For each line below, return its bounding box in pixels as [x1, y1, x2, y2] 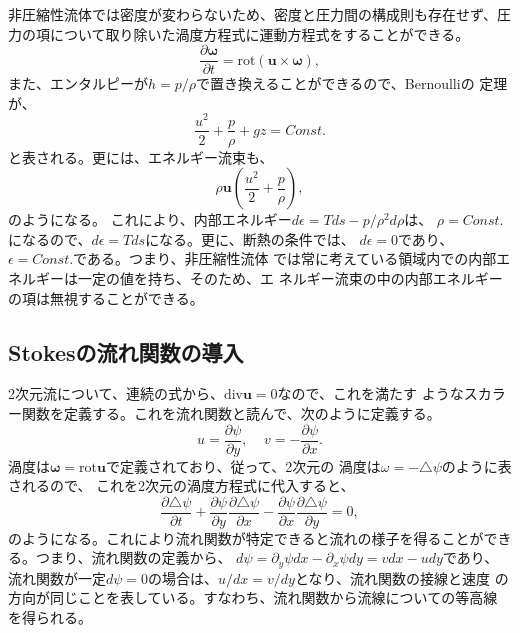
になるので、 [8, 228, 92, 249]
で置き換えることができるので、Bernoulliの [196, 73, 475, 94]
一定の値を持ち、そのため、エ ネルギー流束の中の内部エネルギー [77, 267, 503, 288]
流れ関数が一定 [8, 567, 106, 588]
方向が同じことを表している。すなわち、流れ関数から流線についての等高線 [8, 587, 498, 608]
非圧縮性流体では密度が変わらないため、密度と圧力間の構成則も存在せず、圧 [8, 4, 512, 24]
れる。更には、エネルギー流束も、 [49, 146, 274, 167]
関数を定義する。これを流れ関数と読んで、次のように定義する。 [21, 402, 441, 423]
